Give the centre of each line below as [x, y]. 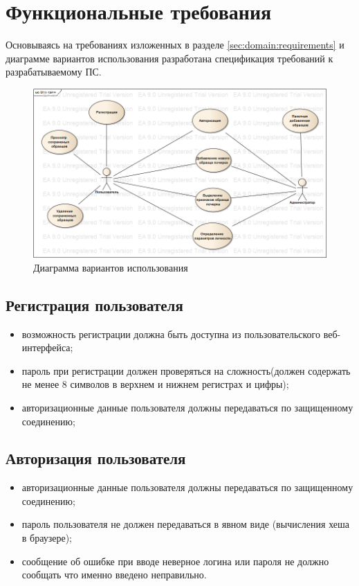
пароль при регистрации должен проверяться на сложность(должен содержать [186, 370]
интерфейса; [47, 347]
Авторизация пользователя [96, 458]
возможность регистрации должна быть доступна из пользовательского [171, 334]
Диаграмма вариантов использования [111, 267]
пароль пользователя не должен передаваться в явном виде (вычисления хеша [186, 524]
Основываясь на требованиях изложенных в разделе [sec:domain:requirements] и [175, 45]
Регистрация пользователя [94, 304]
